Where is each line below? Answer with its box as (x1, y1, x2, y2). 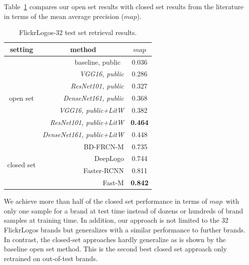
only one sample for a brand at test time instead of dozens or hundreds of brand (4, 205, 243, 215)
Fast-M (103, 177, 124, 188)
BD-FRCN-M (84, 141, 124, 151)
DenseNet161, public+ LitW (42, 129, 124, 139)
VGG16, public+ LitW (59, 105, 124, 115)
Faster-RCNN (83, 165, 124, 176)
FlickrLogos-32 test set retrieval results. (19, 27, 137, 37)
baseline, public (74, 56, 121, 67)
